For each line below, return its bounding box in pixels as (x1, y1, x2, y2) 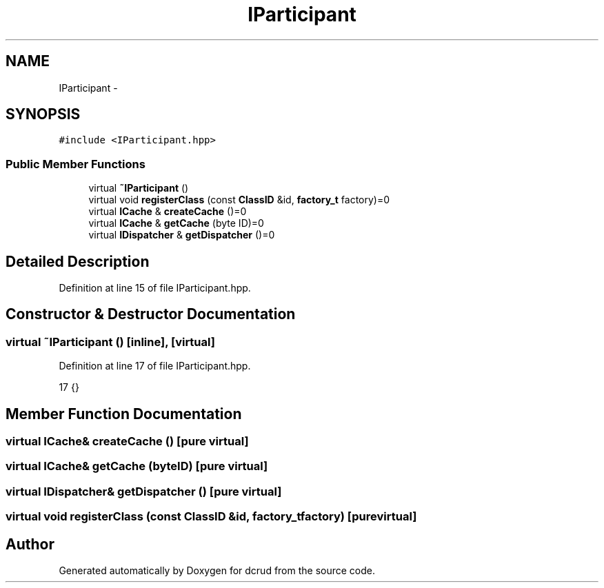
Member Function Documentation (6, 405, 242, 423)
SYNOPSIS (6, 105, 81, 123)
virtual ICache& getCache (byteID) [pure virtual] (6, 459, 268, 474)
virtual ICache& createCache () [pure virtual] (6, 434, 249, 449)
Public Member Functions (6, 156, 145, 171)
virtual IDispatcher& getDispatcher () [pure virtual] (6, 484, 282, 498)
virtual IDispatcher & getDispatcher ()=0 (88, 229, 275, 241)
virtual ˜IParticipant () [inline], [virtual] (6, 334, 215, 349)
